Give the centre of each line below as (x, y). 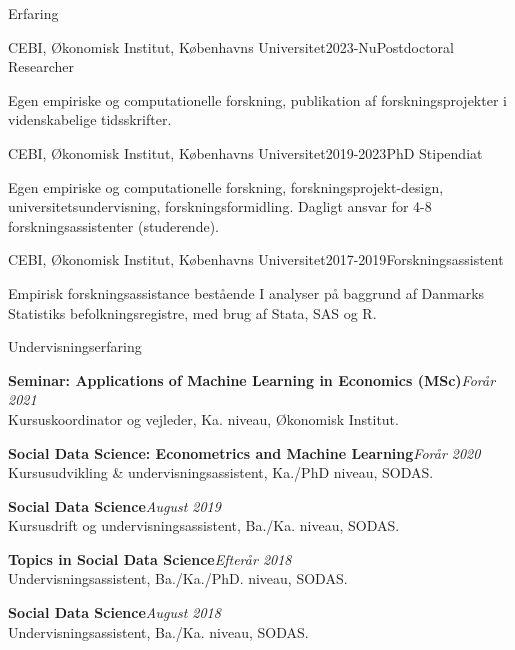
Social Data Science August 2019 (114, 505)
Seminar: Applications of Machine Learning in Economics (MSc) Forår (252, 379)
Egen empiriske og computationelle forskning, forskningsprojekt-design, (226, 186)
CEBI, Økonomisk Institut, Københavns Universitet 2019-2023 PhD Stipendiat (245, 152)
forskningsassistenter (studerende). (113, 225)
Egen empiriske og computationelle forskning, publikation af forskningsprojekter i (257, 99)
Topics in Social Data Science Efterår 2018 (150, 558)
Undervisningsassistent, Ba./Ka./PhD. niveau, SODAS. (178, 578)
